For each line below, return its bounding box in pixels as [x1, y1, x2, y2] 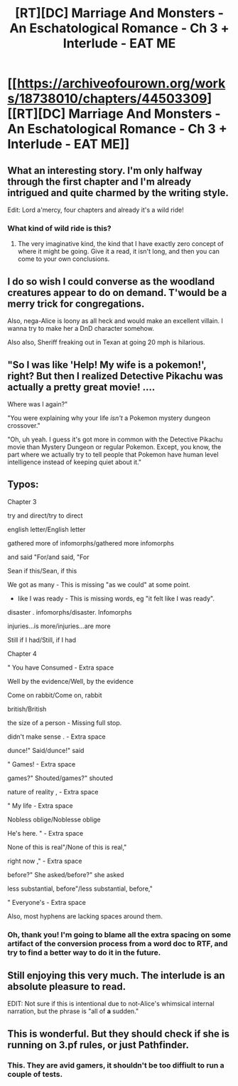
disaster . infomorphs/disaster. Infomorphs [7, 608, 132, 616]
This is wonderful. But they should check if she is [7, 1028, 229, 1040]
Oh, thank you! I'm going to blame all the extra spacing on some [7, 929, 232, 939]
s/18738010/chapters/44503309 [7, 91, 207, 107]
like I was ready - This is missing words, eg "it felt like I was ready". [17, 594, 215, 603]
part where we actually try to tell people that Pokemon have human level [7, 450, 219, 459]
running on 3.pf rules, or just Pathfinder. [7, 1039, 190, 1051]
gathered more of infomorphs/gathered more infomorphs [7, 538, 174, 547]
